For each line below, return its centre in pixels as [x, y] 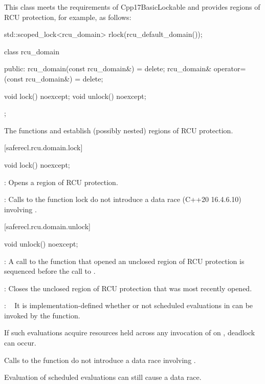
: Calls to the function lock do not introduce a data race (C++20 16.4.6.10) [123, 199]
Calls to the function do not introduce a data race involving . [100, 360]
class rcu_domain [32, 51]
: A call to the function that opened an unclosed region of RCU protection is [124, 261]
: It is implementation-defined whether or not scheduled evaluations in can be [129, 305]
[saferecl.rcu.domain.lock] [43, 147]
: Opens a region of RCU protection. [61, 182]
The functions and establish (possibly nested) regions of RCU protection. [119, 130]
